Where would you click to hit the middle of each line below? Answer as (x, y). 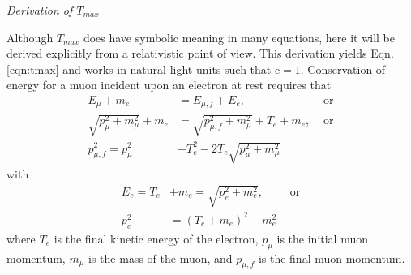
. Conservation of (343, 69)
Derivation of (40, 10)
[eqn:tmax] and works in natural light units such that (139, 69)
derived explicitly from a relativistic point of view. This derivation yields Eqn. (200, 53)
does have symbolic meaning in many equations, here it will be (239, 37)
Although (30, 37)
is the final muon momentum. (332, 258)
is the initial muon (323, 238)
